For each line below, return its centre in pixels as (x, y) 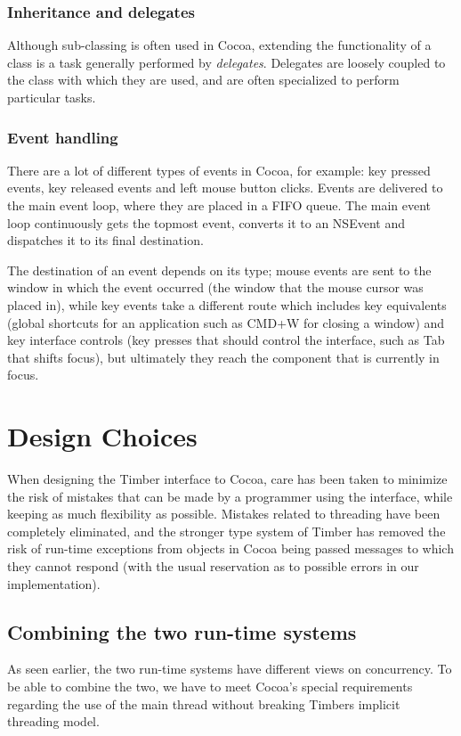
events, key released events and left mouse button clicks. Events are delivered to (225, 188)
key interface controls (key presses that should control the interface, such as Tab (226, 340)
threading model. (53, 721)
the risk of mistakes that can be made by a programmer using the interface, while (230, 496)
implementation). (54, 583)
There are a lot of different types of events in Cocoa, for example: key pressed (219, 170)
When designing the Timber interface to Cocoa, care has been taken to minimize (227, 479)
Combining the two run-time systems (182, 631)
